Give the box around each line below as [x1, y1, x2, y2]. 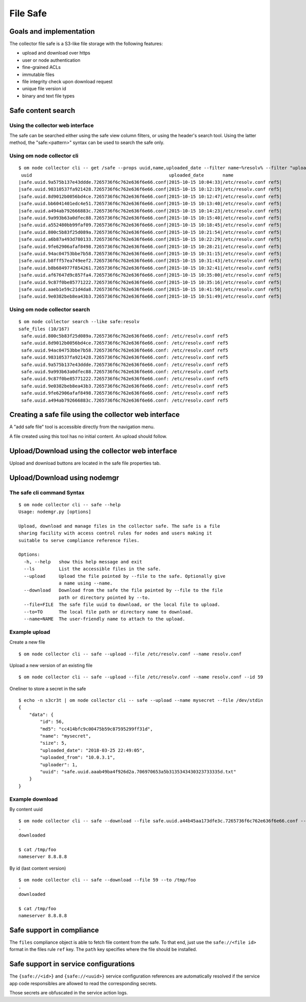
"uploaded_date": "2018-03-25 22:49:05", [40, 747, 145, 753]
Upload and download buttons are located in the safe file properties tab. [9, 460, 161, 466]
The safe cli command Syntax [9, 489, 85, 496]
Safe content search [9, 106, 75, 115]
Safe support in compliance [9, 925, 99, 934]
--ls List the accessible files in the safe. [23, 566, 161, 572]
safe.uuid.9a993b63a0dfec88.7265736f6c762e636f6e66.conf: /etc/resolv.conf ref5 [21, 369, 228, 375]
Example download [9, 795, 58, 802]
